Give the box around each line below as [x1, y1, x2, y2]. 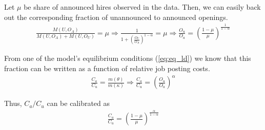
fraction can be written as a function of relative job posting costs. [4, 63, 210, 74]
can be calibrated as [47, 98, 110, 109]
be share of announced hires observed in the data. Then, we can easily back [24, 2, 261, 12]
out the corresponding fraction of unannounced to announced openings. [4, 11, 228, 22]
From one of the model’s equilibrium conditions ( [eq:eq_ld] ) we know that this [4, 53, 251, 63]
